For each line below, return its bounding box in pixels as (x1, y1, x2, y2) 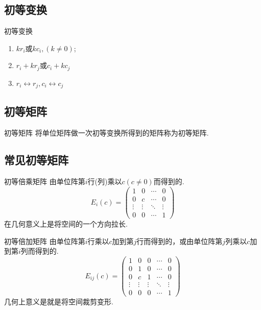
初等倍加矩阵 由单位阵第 (4, 235, 85, 246)
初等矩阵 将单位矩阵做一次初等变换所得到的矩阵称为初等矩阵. (4, 127, 209, 138)
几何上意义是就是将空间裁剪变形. (4, 296, 113, 307)
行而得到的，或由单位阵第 (136, 235, 223, 246)
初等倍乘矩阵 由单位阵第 (4, 176, 85, 187)
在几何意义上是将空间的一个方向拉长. (4, 218, 128, 229)
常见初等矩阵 (4, 152, 68, 168)
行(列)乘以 (87, 176, 122, 187)
